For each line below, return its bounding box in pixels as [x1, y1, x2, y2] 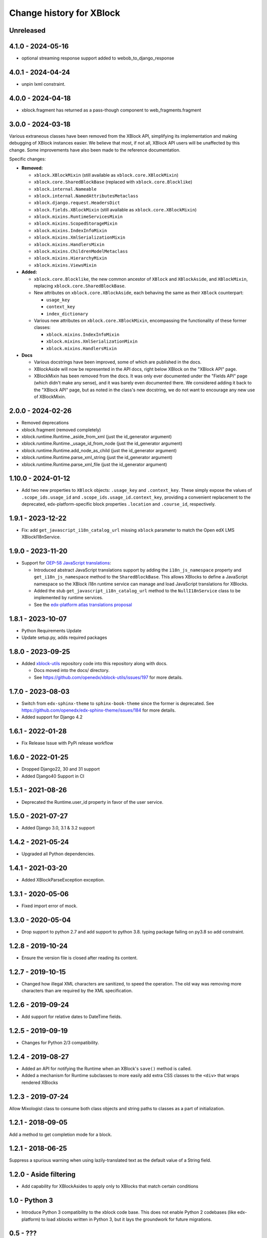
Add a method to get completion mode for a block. [9, 1132, 112, 1137]
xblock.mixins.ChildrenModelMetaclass [34, 249, 128, 255]
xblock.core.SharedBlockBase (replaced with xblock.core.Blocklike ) [34, 179, 193, 185]
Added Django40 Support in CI [21, 773, 85, 779]
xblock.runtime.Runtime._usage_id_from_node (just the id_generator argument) [21, 441, 182, 447]
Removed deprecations [21, 420, 69, 426]
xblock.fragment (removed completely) [21, 426, 101, 433]
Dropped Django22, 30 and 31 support [21, 766, 100, 772]
